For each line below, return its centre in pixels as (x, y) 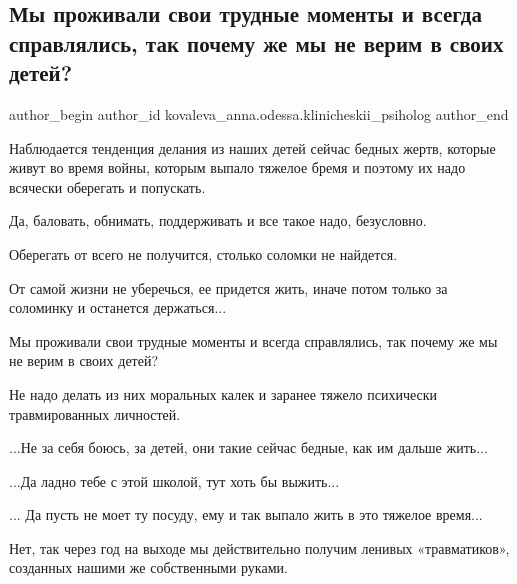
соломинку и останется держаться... (118, 307)
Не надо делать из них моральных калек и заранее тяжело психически (223, 393)
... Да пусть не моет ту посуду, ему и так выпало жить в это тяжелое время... (246, 514)
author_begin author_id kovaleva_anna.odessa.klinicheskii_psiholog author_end (259, 113)
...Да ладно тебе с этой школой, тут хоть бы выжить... (174, 480)
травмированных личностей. (95, 413)
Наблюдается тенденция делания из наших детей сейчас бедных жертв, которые (252, 147)
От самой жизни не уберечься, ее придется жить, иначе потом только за (228, 287)
